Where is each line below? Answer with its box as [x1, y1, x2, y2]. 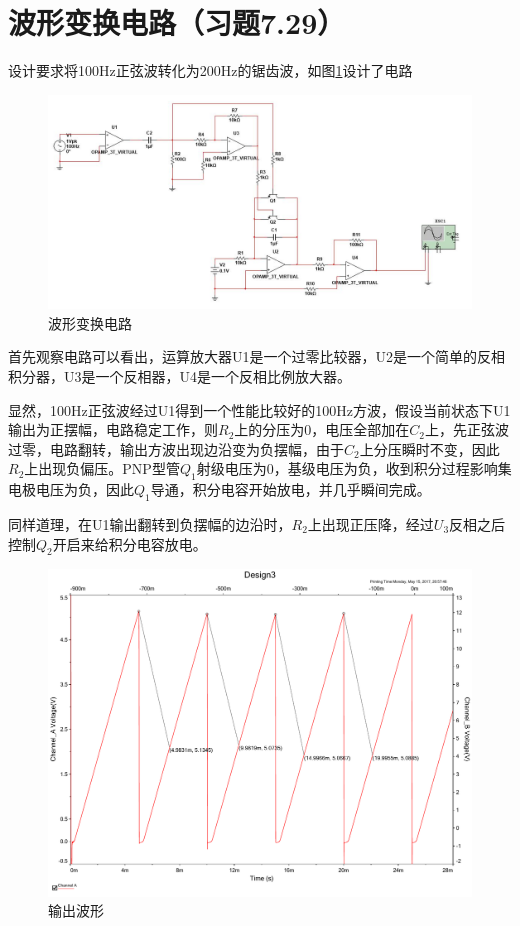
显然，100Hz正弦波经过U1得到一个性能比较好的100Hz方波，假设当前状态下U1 [8, 399, 511, 420]
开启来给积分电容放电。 [52, 533, 207, 554]
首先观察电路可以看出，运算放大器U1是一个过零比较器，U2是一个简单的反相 [8, 346, 505, 367]
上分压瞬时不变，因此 [359, 438, 500, 459]
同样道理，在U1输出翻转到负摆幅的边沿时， [8, 513, 292, 534]
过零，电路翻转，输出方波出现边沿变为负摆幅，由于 [8, 438, 344, 459]
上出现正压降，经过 [307, 513, 434, 534]
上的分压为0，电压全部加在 [234, 419, 410, 440]
